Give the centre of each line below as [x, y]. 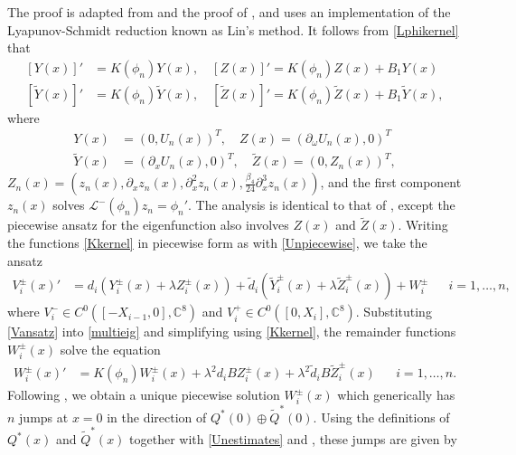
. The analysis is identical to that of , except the [322, 205]
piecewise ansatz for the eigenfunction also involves [148, 225]
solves [69, 205]
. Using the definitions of [381, 417]
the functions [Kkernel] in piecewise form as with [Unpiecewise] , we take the [217, 243]
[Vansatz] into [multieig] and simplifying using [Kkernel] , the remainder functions [232, 332]
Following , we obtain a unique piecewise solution [144, 395]
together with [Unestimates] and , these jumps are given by [293, 439]
